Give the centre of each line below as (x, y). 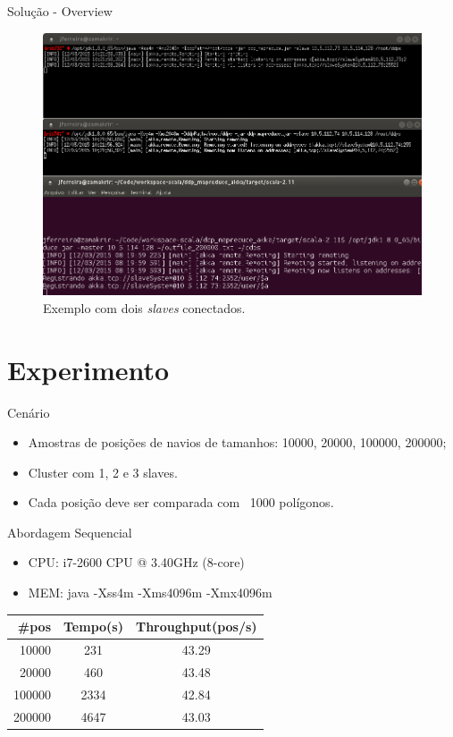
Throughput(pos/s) (196, 627)
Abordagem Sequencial (70, 532)
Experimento (88, 369)
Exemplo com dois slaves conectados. (144, 307)
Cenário (29, 412)
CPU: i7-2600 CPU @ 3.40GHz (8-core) (136, 562)
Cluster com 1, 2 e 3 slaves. (103, 472)
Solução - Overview (60, 11)
